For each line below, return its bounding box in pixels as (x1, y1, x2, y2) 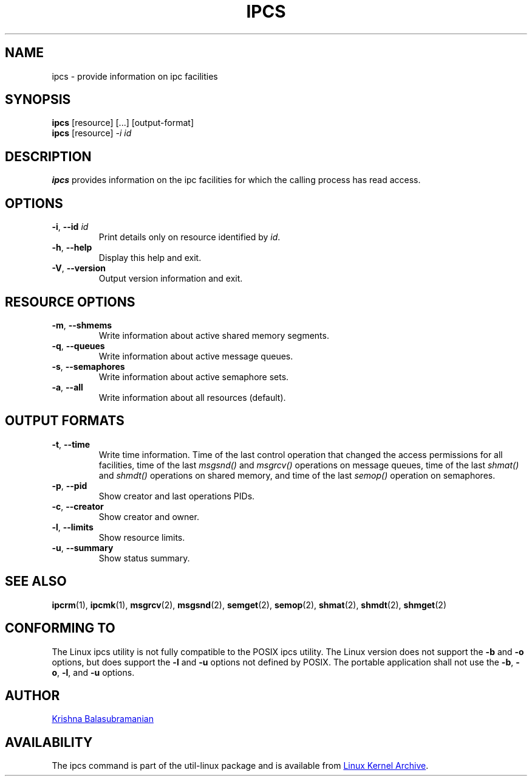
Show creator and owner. (98, 511, 199, 522)
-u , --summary (52, 542, 114, 553)
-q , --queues (52, 340, 105, 351)
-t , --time (52, 439, 90, 450)
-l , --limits (52, 521, 94, 532)
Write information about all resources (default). (98, 392, 286, 403)
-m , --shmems (52, 319, 112, 330)
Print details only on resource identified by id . (98, 232, 281, 243)
